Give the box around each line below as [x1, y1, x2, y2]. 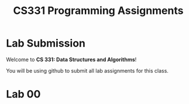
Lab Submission [6, 37, 86, 50]
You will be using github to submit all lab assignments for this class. [6, 67, 169, 74]
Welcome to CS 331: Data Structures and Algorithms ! [6, 56, 137, 63]
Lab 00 [6, 88, 41, 101]
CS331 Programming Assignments [13, 4, 184, 17]
